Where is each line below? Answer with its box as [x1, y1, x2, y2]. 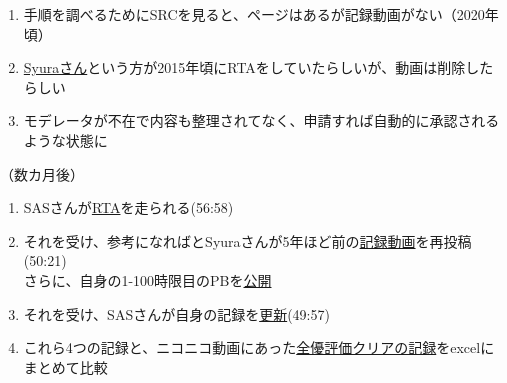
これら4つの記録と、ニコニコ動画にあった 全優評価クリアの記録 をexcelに [23, 337, 495, 358]
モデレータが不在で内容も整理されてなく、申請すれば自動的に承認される [23, 110, 500, 131]
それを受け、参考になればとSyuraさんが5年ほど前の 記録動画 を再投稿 [23, 230, 472, 251]
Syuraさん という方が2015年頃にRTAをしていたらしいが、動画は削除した [23, 57, 494, 78]
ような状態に [23, 129, 108, 150]
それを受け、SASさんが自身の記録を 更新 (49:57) [23, 303, 330, 324]
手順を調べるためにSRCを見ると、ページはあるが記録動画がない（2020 [23, 4, 485, 24]
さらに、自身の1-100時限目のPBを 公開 [23, 269, 272, 290]
